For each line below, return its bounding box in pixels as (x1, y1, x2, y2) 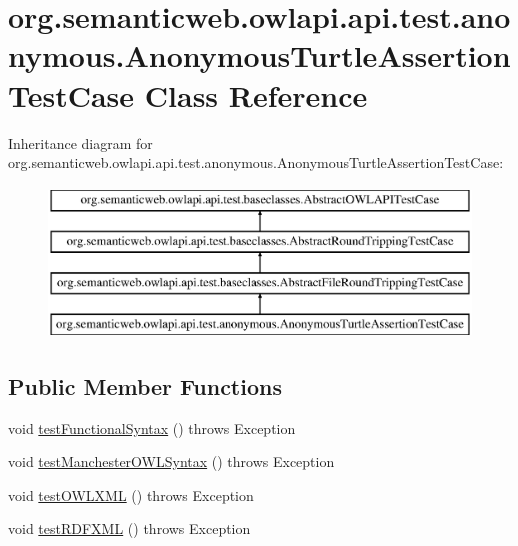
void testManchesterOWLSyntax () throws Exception (8, 451, 335, 472)
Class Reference (144, 74, 368, 115)
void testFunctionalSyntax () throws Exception (8, 417, 296, 438)
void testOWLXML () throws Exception (8, 484, 254, 505)
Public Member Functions (8, 370, 282, 401)
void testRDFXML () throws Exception (8, 518, 251, 539)
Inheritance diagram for (8, 132, 153, 153)
